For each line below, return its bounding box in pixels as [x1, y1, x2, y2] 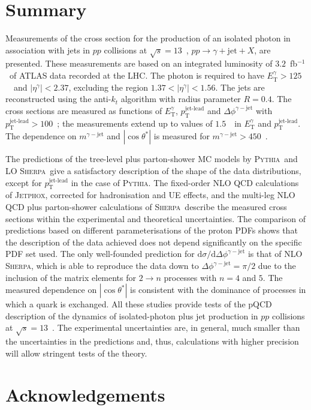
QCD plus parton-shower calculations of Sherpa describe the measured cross [5, 200, 287, 213]
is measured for [153, 130, 210, 142]
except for [5, 176, 42, 188]
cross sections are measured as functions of [5, 104, 162, 116]
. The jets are [215, 80, 265, 93]
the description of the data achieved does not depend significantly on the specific [5, 235, 302, 248]
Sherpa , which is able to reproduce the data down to [5, 259, 199, 271]
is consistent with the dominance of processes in [130, 283, 306, 296]
